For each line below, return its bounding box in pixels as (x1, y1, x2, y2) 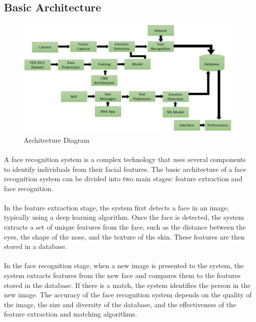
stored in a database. (4, 241, 67, 251)
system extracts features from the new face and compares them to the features (4, 270, 241, 281)
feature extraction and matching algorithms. (4, 309, 137, 319)
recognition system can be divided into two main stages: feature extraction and (4, 173, 243, 184)
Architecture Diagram (24, 134, 90, 145)
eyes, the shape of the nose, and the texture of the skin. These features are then (4, 231, 245, 241)
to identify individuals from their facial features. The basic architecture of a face (4, 163, 246, 174)
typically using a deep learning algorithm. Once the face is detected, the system (4, 212, 244, 222)
